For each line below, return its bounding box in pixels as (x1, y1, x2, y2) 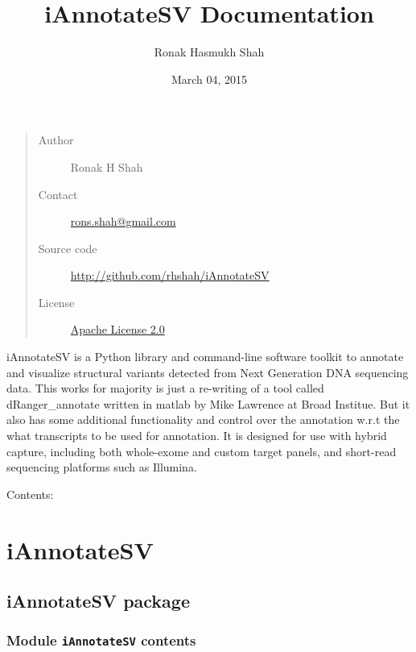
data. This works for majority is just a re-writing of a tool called (6, 380, 324, 397)
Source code (38, 239, 97, 256)
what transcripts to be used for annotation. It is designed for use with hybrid (6, 427, 387, 444)
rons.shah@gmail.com (70, 213, 176, 230)
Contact (38, 185, 78, 202)
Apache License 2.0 (70, 321, 165, 338)
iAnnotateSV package (6, 588, 190, 613)
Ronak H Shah (70, 158, 143, 175)
